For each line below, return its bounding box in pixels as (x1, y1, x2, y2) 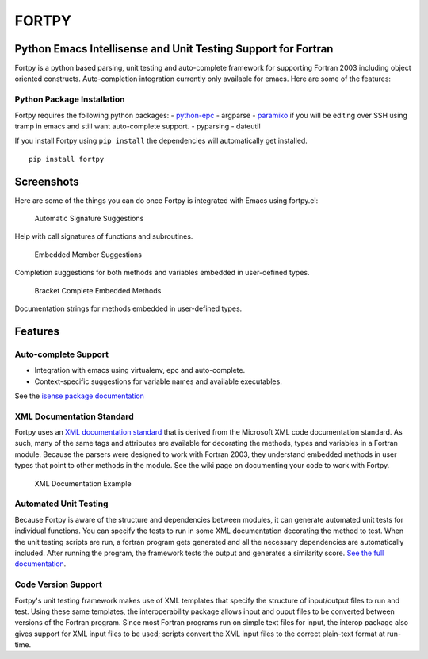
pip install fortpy (29, 155, 105, 163)
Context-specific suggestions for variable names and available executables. (34, 377, 283, 386)
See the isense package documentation (14, 391, 144, 400)
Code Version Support (14, 579, 102, 590)
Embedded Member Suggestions (34, 250, 143, 259)
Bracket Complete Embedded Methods (34, 285, 162, 295)
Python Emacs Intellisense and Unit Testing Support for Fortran (14, 42, 334, 56)
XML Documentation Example (34, 478, 132, 488)
